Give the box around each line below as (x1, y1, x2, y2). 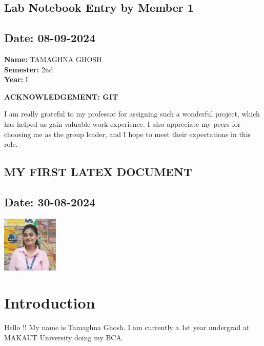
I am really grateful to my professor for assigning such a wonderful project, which (4, 108, 260, 119)
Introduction (4, 292, 95, 313)
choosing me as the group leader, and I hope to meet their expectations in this (4, 128, 251, 139)
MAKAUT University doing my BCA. (4, 332, 124, 342)
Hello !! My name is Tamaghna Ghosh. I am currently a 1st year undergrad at (4, 322, 250, 333)
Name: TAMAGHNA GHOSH (4, 53, 102, 64)
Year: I (4, 74, 28, 85)
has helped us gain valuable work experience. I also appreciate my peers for (4, 118, 241, 129)
